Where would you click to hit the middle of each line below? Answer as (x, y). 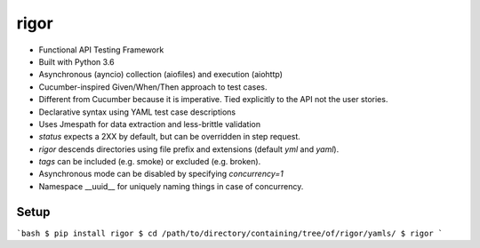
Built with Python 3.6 (76, 61)
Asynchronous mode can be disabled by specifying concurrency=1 (161, 174)
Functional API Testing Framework (101, 50)
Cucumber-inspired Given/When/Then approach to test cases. (153, 87)
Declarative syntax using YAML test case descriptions (137, 112)
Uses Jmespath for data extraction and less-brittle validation (150, 124)
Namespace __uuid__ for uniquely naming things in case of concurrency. (171, 186)
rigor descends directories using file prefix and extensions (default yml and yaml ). (189, 149)
